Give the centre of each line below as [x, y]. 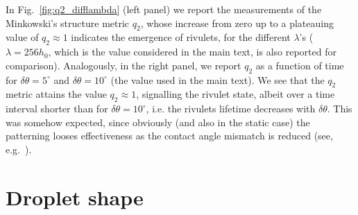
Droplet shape [75, 197]
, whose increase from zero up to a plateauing [237, 23]
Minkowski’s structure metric [68, 23]
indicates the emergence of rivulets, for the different [181, 37]
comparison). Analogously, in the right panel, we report [123, 65]
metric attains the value [56, 94]
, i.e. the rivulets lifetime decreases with [231, 109]
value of [22, 37]
